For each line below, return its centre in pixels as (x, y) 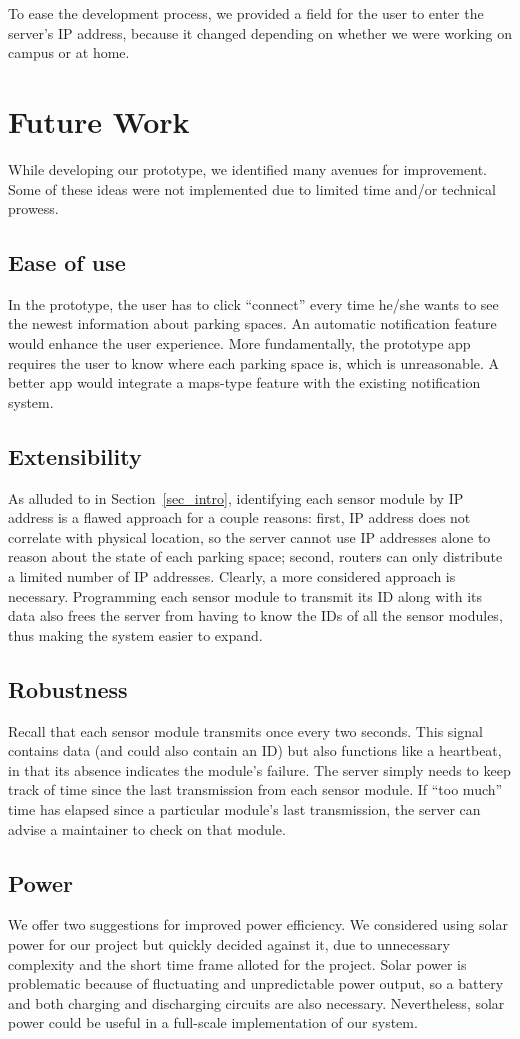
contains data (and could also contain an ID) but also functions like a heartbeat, (255, 750)
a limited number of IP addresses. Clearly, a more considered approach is (232, 576)
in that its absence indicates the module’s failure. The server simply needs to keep (259, 769)
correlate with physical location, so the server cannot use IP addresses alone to (249, 536)
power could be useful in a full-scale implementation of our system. (213, 1022)
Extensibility (75, 455)
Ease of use (67, 262)
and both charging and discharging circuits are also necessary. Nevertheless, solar (256, 1002)
